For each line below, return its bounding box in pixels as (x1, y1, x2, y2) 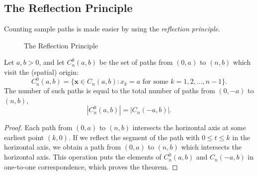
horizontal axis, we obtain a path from (4, 142, 121, 152)
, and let (39, 57, 65, 67)
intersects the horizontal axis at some (132, 122, 246, 133)
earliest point (4, 132, 44, 142)
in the (232, 132, 251, 142)
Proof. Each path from (4, 122, 73, 133)
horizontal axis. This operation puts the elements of (4, 152, 162, 162)
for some (142, 78, 169, 86)
